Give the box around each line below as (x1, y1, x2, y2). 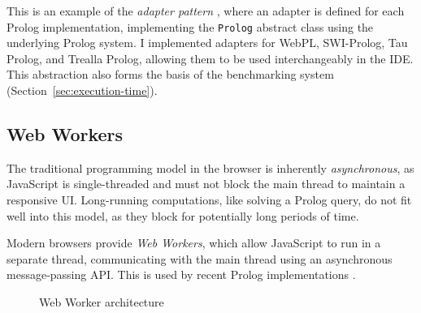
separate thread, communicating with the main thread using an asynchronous (7, 250, 393, 267)
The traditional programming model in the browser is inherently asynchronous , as (7, 159, 414, 176)
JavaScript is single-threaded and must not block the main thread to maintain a (7, 175, 406, 192)
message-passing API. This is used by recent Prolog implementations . (7, 266, 356, 283)
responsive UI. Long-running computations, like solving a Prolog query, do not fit (7, 191, 412, 208)
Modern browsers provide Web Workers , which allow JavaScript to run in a (7, 234, 381, 251)
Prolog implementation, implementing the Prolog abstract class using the (7, 18, 374, 35)
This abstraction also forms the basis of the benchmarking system (7, 66, 334, 83)
